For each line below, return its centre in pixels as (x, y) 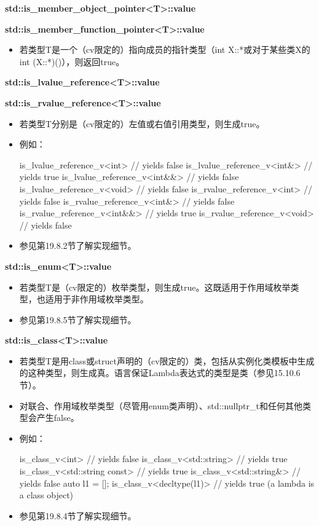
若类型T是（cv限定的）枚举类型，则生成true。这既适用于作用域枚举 (155, 287)
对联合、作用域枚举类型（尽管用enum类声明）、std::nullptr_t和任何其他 (161, 405)
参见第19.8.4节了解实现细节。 (78, 515)
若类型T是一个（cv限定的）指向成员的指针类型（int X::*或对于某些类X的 (165, 49)
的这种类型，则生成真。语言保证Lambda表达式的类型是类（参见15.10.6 (160, 373)
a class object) (46, 495)
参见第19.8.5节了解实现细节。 (78, 319)
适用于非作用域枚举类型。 (97, 299)
